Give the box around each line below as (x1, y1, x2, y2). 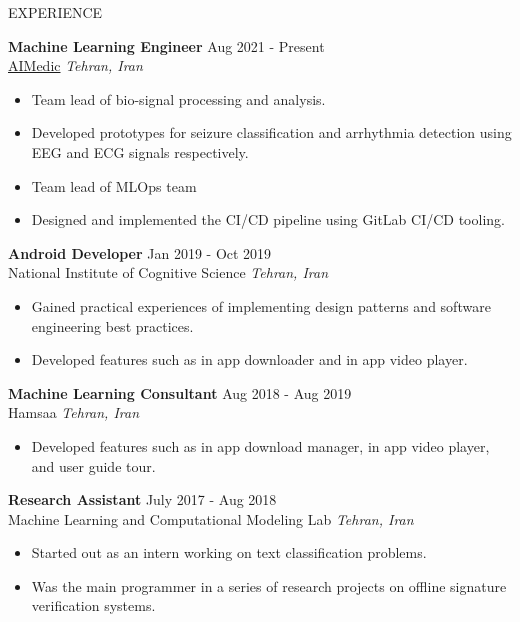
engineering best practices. (31, 315, 194, 336)
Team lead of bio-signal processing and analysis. (31, 88, 326, 109)
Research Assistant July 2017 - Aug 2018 (8, 489, 277, 510)
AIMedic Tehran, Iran (8, 55, 143, 76)
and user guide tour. (31, 455, 156, 476)
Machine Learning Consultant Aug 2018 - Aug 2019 (8, 382, 352, 403)
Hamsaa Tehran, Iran (8, 402, 140, 423)
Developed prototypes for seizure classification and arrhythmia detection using (31, 122, 512, 143)
